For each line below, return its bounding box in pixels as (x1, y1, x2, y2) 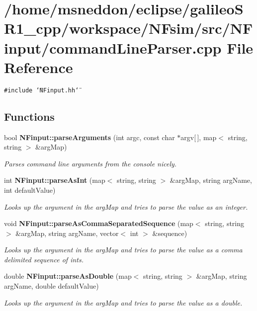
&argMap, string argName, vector (15, 228, 119, 238)
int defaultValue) (4, 184, 56, 195)
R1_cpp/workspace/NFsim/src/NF (4, 18, 253, 38)
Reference (4, 57, 73, 77)
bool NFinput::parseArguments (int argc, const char (4, 132, 175, 142)
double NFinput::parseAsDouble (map (4, 271, 132, 281)
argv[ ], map (180, 132, 217, 142)
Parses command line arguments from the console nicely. (4, 158, 177, 168)
